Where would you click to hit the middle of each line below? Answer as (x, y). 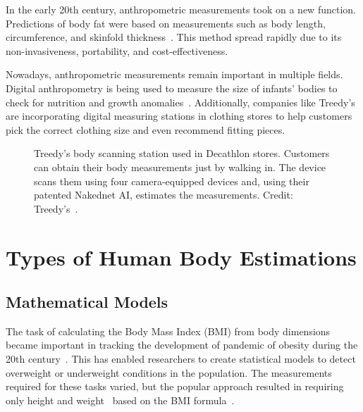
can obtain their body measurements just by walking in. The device (180, 167)
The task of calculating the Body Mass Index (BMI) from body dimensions (168, 331)
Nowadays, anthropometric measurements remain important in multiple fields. (174, 74)
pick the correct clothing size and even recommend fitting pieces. (146, 129)
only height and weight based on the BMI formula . (120, 400)
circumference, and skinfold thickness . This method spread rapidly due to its (174, 37)
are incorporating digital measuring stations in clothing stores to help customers (179, 116)
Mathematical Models (87, 302)
